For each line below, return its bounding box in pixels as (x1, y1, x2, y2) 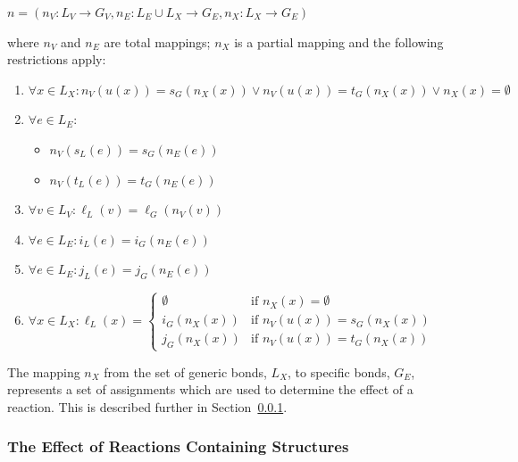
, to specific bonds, (288, 362, 390, 381)
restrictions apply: (7, 50, 106, 69)
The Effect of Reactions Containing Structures (7, 435, 349, 458)
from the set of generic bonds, (104, 362, 267, 381)
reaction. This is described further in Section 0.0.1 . (7, 397, 288, 416)
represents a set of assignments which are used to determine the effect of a (7, 380, 414, 399)
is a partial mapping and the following (234, 32, 444, 51)
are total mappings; (104, 32, 211, 51)
